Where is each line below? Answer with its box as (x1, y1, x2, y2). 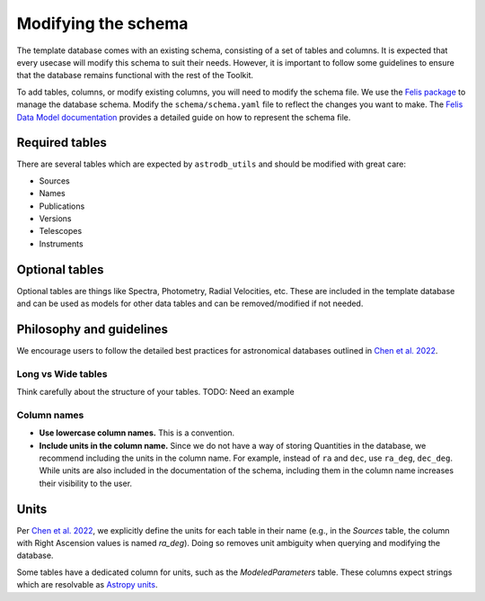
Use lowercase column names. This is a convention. (39, 427, 235, 438)
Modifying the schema (16, 13, 189, 33)
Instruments (39, 238, 84, 249)
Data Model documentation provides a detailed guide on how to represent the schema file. (16, 112, 351, 122)
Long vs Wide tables (16, 367, 108, 380)
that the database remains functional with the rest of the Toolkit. (16, 70, 254, 81)
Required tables (16, 135, 107, 150)
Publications (39, 201, 85, 211)
